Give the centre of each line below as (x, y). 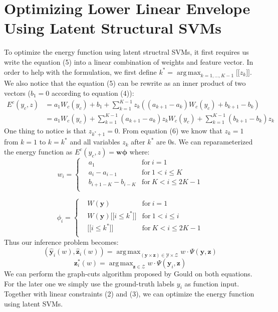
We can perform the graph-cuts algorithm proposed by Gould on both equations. (128, 273)
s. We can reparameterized (212, 142)
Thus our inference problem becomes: (61, 242)
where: (140, 151)
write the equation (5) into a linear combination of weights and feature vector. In (129, 61)
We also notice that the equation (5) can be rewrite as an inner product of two (125, 83)
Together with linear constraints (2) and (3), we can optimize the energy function (129, 294)
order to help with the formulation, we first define (80, 71)
